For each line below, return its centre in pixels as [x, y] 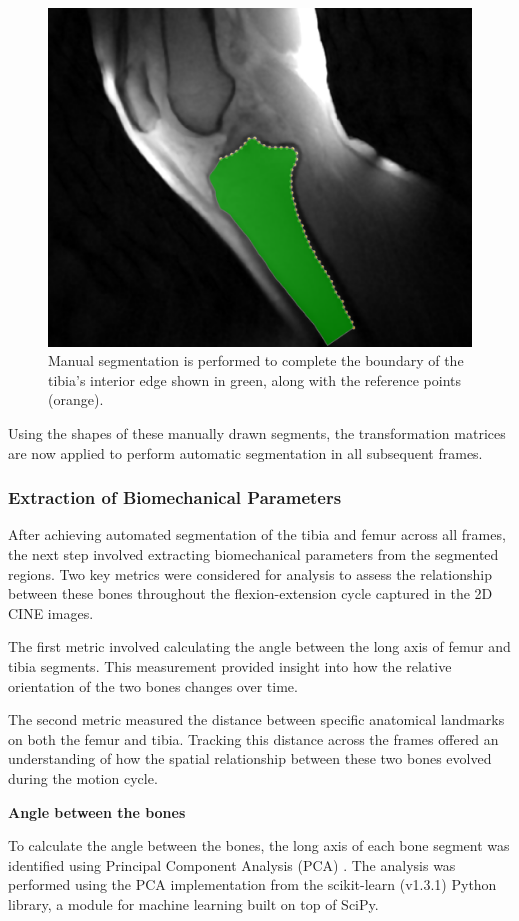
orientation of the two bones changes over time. [153, 685]
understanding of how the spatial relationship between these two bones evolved [250, 758]
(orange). [76, 399]
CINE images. [51, 612]
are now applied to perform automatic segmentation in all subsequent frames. [245, 452]
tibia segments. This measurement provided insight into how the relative [230, 666]
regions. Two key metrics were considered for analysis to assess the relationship [250, 573]
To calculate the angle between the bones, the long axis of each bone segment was [259, 845]
